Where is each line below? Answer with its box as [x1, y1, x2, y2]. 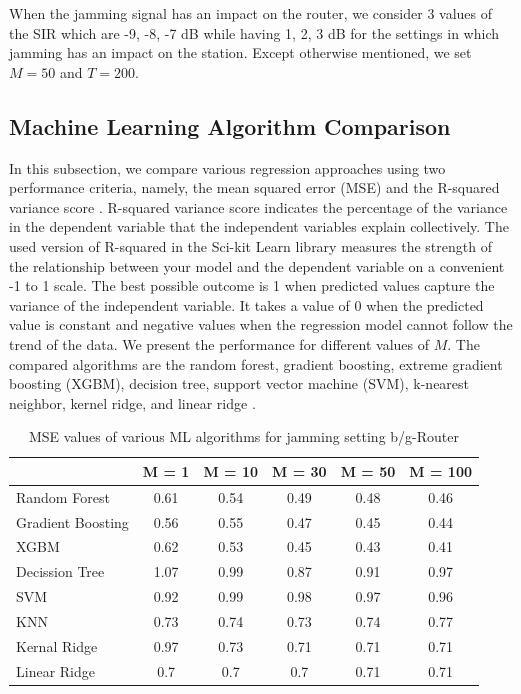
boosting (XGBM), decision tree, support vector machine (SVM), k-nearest [9, 373, 470, 394]
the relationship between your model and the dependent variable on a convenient [9, 255, 505, 276]
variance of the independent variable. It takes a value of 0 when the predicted [9, 294, 484, 315]
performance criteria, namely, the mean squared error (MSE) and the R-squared [9, 177, 500, 198]
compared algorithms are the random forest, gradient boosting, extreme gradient [9, 353, 503, 374]
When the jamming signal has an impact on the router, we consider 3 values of [9, 3, 493, 23]
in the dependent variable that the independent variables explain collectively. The [9, 216, 509, 237]
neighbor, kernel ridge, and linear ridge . [9, 392, 256, 413]
